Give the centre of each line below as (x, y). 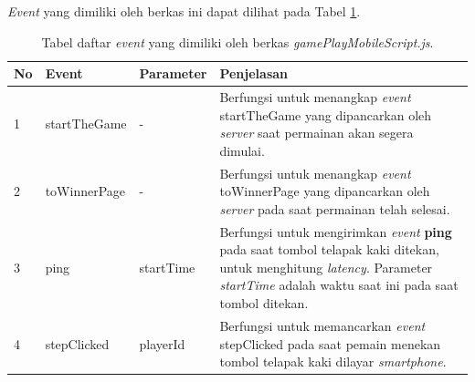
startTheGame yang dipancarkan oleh (326, 114)
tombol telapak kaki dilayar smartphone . (333, 361)
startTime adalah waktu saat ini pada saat (339, 285)
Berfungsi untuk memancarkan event (322, 325)
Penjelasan (254, 73)
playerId (162, 343)
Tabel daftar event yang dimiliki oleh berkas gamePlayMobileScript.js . (237, 41)
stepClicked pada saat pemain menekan (330, 343)
